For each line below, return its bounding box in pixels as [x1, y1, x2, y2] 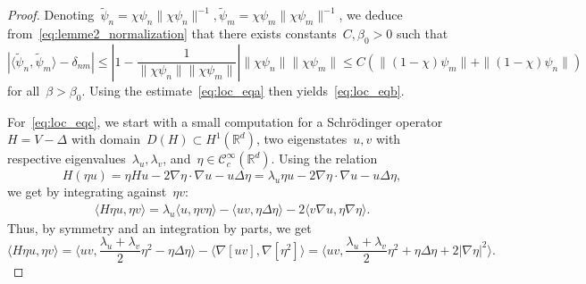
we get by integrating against [7, 182, 167, 201]
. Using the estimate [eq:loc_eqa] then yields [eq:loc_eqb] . [81, 80, 405, 99]
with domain [71, 129, 140, 148]
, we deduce [339, 5, 403, 24]
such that [396, 24, 448, 43]
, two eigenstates [255, 129, 347, 148]
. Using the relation [271, 149, 378, 168]
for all [7, 80, 40, 99]
